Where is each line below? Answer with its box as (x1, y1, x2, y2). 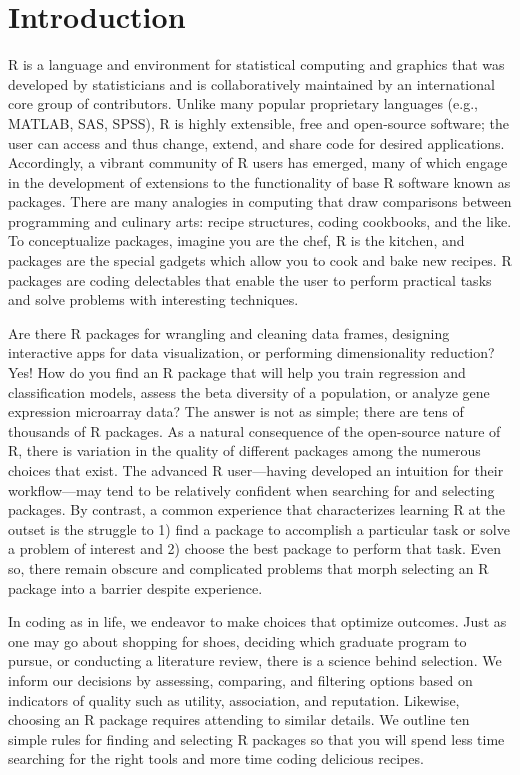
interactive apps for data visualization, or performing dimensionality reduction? (8, 342, 495, 363)
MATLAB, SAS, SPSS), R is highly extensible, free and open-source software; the (8, 112, 509, 133)
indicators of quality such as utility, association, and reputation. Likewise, (8, 689, 460, 710)
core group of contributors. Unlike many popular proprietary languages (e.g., (8, 93, 478, 114)
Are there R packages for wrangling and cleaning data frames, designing (8, 322, 450, 343)
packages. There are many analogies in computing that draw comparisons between (8, 191, 512, 212)
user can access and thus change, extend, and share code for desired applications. (8, 132, 505, 153)
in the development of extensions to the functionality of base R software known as (8, 171, 511, 192)
